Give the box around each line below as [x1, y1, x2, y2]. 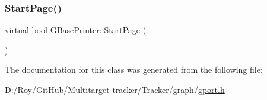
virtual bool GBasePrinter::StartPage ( [5, 24, 147, 36]
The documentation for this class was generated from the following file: [5, 63, 263, 76]
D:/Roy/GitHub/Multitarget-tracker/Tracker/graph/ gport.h [5, 83, 225, 95]
